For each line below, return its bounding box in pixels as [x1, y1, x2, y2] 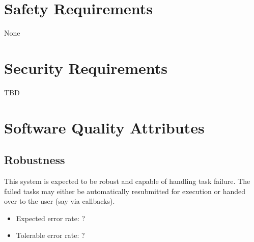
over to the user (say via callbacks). [4, 196, 115, 206]
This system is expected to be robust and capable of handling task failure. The [4, 176, 250, 186]
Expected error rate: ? [16, 212, 86, 223]
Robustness [4, 152, 65, 168]
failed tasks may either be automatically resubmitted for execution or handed [4, 185, 246, 196]
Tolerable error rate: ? [16, 230, 85, 240]
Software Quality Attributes [4, 117, 205, 138]
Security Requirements [4, 57, 167, 78]
